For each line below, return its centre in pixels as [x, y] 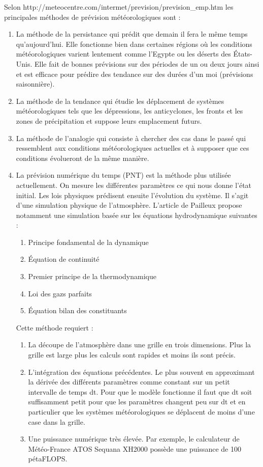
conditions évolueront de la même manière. [83, 158]
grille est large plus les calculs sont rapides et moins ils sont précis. [132, 355]
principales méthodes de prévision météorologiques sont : [92, 17]
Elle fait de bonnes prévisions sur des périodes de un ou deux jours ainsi [147, 63]
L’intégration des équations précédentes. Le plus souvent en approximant [141, 372]
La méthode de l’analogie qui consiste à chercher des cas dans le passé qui [131, 138]
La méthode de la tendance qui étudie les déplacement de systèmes [120, 101]
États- [243, 54]
